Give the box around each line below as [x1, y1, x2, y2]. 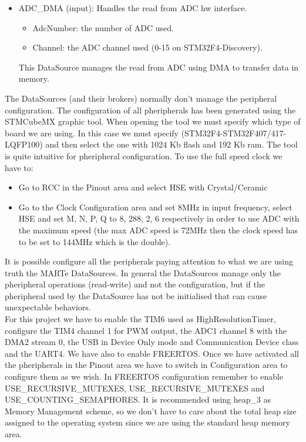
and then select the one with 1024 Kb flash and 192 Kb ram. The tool [45, 138, 298, 150]
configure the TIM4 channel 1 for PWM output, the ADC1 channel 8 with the [5, 324, 287, 336]
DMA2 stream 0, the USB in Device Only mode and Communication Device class [5, 336, 299, 348]
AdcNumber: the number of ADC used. [32, 21, 174, 34]
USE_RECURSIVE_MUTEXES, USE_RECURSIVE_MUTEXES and [5, 381, 265, 394]
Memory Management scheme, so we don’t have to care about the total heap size [5, 404, 297, 417]
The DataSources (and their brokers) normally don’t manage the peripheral [5, 92, 277, 104]
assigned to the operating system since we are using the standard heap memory [5, 416, 290, 428]
